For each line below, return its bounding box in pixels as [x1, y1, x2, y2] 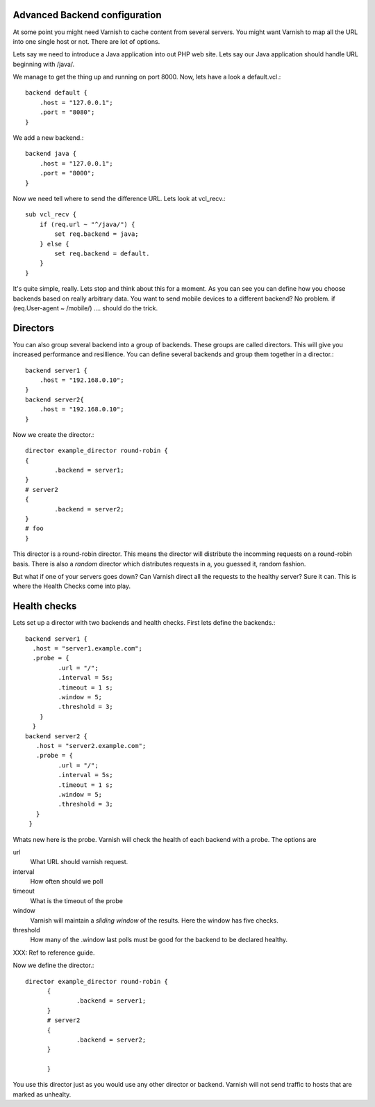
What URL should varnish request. [30, 858, 128, 866]
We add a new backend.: [12, 134, 84, 142]
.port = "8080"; [39, 109, 95, 116]
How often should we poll [30, 877, 103, 886]
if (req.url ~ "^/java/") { [39, 220, 135, 228]
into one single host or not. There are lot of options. [12, 37, 160, 45]
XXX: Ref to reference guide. [12, 948, 95, 957]
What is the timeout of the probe [30, 896, 123, 905]
